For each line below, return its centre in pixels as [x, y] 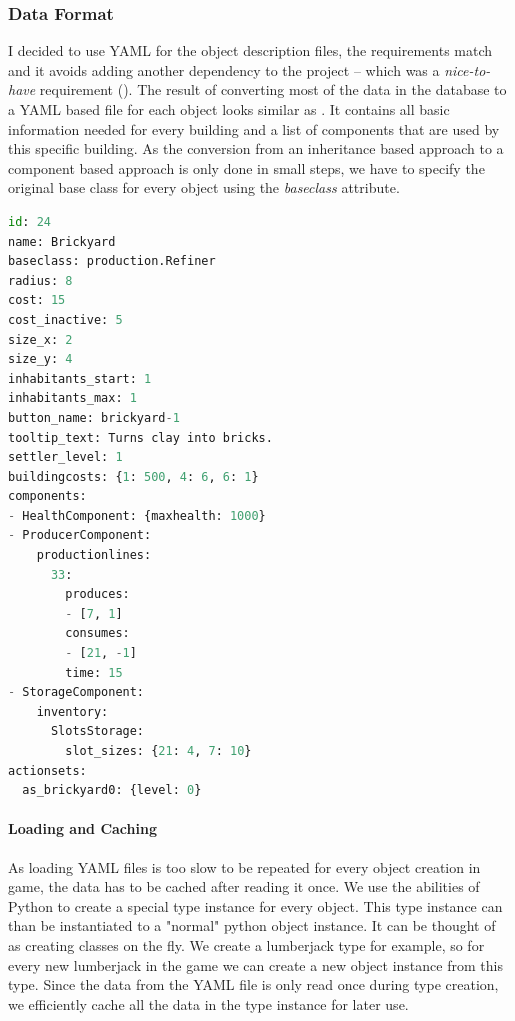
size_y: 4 [40, 359]
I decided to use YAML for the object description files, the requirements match [250, 50]
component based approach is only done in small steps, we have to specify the [246, 167]
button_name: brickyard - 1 [94, 417]
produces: [97, 594]
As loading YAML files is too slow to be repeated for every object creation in [244, 866]
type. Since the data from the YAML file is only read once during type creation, [253, 984]
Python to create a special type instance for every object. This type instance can [255, 905]
